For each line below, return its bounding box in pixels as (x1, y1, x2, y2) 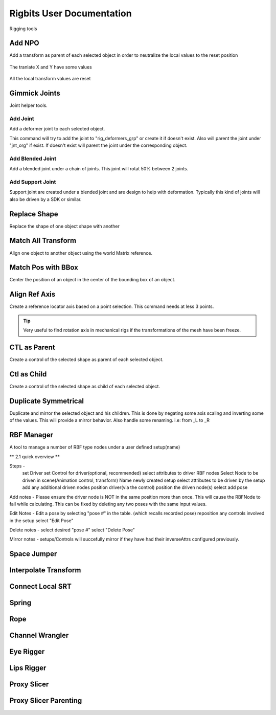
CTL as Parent (9, 343, 56, 351)
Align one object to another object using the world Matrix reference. (9, 250, 153, 256)
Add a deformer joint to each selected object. (9, 126, 105, 132)
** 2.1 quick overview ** (9, 453, 60, 460)
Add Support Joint (9, 178, 56, 185)
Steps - (9, 463, 25, 469)
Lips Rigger (9, 664, 47, 673)
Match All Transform (9, 236, 77, 245)
